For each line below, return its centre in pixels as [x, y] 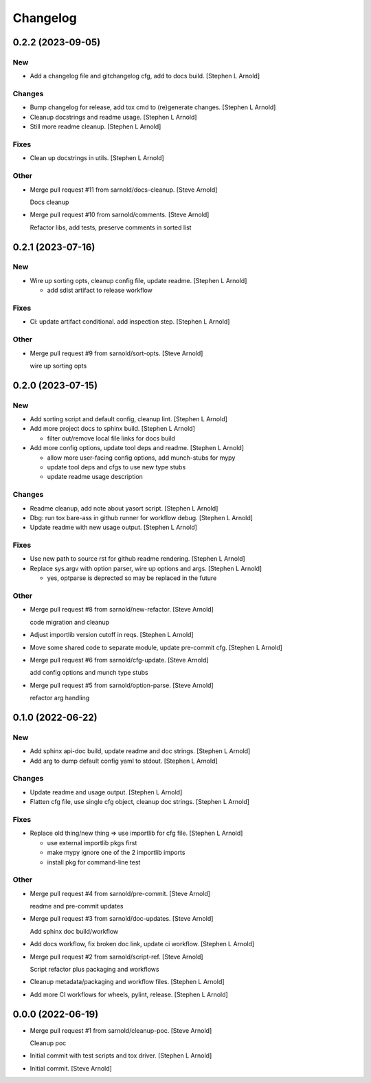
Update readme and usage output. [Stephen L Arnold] [106, 792]
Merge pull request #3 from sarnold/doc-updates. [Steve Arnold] [122, 919]
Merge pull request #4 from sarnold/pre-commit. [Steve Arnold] [120, 893]
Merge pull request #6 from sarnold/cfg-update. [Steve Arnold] [119, 660]
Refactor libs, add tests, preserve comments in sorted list [111, 227]
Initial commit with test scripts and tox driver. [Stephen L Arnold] [121, 1056]
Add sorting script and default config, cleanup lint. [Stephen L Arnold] [129, 419]
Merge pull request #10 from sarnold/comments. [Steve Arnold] [120, 215]
